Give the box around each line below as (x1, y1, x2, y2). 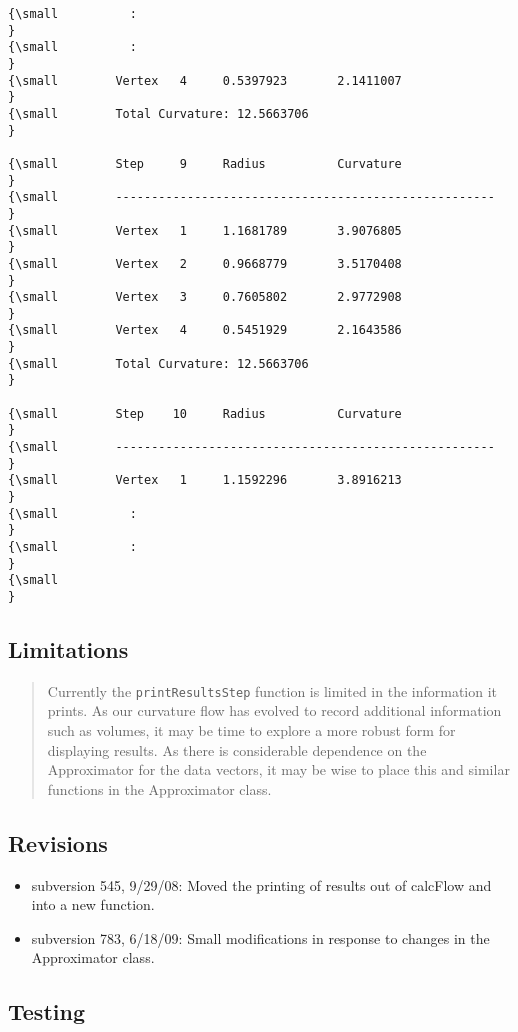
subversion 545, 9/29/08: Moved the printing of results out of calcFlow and (31, 874, 492, 895)
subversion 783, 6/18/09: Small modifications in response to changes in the (31, 927, 490, 948)
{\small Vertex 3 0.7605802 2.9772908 (8, 290, 402, 305)
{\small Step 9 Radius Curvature (8, 156, 402, 171)
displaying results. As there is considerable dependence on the (47, 739, 427, 760)
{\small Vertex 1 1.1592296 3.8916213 (8, 473, 402, 488)
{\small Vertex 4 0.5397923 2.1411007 (8, 73, 402, 88)
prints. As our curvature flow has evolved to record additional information (47, 700, 502, 721)
